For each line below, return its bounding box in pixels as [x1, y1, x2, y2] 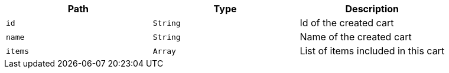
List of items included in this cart [300, 45, 445, 57]
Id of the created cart [300, 17, 394, 29]
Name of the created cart [300, 31, 412, 43]
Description [345, 3, 399, 15]
